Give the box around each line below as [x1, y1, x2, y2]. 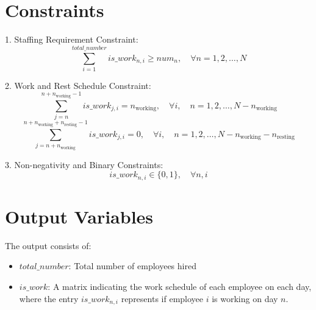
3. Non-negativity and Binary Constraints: [5, 158, 163, 171]
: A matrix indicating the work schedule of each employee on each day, [48, 280, 312, 292]
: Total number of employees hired [68, 259, 196, 272]
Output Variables [5, 203, 154, 228]
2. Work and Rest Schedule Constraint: [5, 79, 151, 91]
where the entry [19, 292, 79, 305]
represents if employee [121, 292, 204, 305]
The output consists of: [5, 239, 92, 252]
